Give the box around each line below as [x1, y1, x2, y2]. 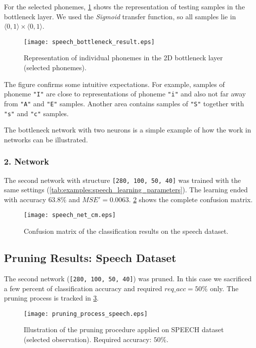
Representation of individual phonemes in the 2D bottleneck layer [24, 52, 223, 63]
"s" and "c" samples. [4, 108, 69, 118]
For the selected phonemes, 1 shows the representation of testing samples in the [4, 1, 245, 11]
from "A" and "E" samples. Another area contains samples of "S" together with [4, 98, 244, 108]
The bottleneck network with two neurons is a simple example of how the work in [4, 125, 252, 135]
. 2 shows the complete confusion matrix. [128, 194, 253, 204]
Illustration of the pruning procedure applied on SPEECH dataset [24, 324, 224, 335]
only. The [210, 283, 239, 293]
